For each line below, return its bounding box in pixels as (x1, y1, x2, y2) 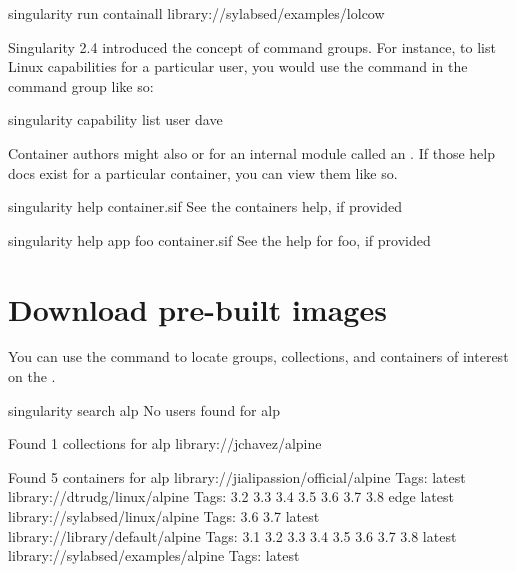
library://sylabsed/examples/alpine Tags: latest (8, 545, 300, 566)
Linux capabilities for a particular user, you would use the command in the (8, 56, 468, 77)
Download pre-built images (8, 288, 387, 329)
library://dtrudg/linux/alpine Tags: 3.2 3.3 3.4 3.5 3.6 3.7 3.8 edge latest (8, 486, 454, 507)
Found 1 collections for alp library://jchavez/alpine (8, 433, 322, 454)
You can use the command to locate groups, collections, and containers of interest (8, 346, 509, 367)
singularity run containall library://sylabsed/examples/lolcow (8, 3, 385, 23)
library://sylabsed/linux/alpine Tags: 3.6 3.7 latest (8, 506, 320, 527)
